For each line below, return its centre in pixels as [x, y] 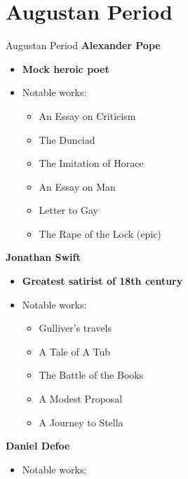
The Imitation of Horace [91, 163]
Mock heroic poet [66, 68]
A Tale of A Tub [75, 351]
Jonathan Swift [43, 257]
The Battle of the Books [91, 375]
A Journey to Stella [81, 422]
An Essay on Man [77, 186]
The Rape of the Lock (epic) [100, 233]
